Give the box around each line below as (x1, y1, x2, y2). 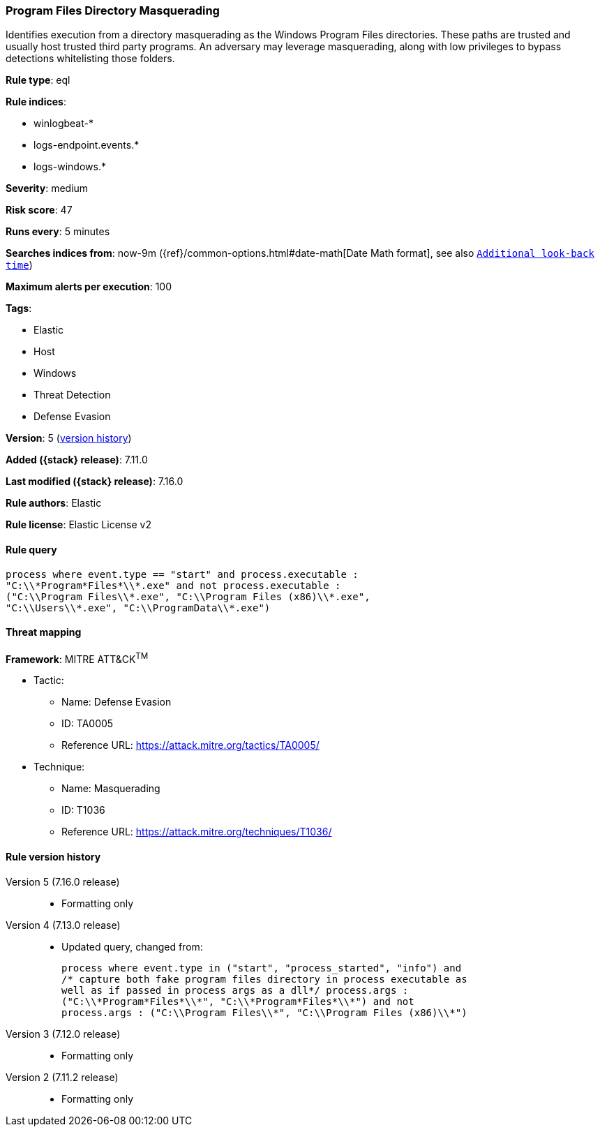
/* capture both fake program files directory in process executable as (61, 973, 467, 985)
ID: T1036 (61, 804, 105, 817)
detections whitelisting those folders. (6, 52, 175, 65)
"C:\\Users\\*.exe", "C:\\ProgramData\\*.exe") (6, 602, 271, 613)
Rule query (6, 543, 57, 556)
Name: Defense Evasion (61, 696, 172, 708)
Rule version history (6, 851, 101, 863)
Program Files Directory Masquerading (6, 3, 220, 17)
